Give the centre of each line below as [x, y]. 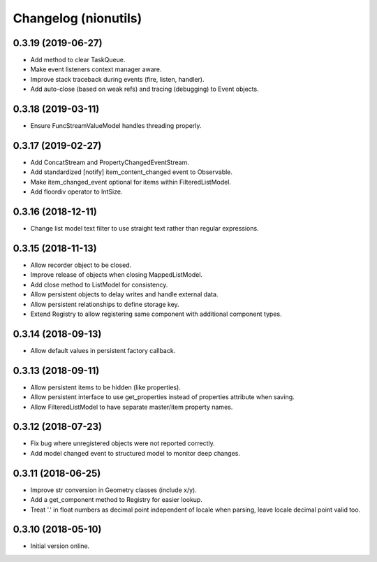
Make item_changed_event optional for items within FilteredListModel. [131, 182]
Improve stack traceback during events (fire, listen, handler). [117, 79]
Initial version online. [60, 546]
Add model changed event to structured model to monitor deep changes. [135, 453]
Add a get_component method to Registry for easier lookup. [116, 500]
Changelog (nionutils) [77, 18]
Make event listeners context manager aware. [96, 69]
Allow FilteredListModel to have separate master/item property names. [132, 407]
